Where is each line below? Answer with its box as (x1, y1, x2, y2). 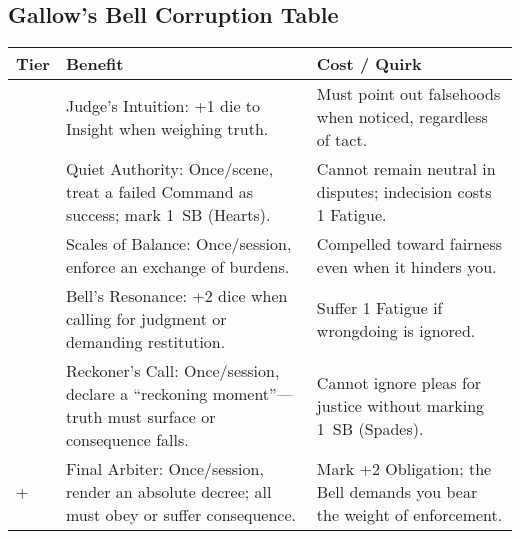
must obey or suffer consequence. (65, 503, 297, 527)
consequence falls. (65, 428, 189, 452)
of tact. (316, 128, 368, 152)
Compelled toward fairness (316, 232, 503, 256)
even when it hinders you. (316, 255, 497, 279)
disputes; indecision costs (316, 180, 492, 204)
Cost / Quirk (316, 52, 422, 76)
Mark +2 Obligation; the (316, 457, 492, 481)
